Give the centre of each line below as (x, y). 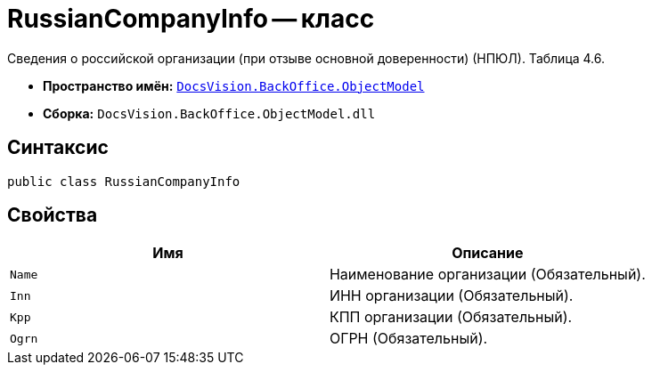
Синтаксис (58, 148)
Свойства (53, 215)
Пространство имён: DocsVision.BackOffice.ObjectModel (234, 85)
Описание (488, 253)
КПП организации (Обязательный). (451, 317)
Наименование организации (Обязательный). (487, 275)
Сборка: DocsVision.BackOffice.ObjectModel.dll (209, 113)
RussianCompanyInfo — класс (191, 19)
